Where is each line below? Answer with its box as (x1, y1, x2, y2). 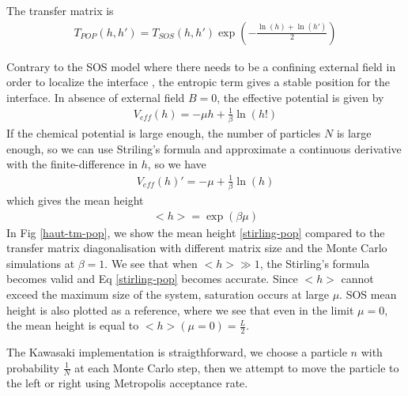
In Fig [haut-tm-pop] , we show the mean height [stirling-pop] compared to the (6, 224, 385, 240)
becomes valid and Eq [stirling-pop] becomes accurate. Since (6, 270, 298, 287)
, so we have (147, 156, 206, 172)
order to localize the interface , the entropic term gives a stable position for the (6, 74, 390, 90)
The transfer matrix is (6, 2, 114, 18)
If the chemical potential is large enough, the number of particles (6, 125, 321, 141)
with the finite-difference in (6, 156, 138, 172)
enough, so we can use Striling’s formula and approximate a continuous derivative (6, 140, 402, 157)
